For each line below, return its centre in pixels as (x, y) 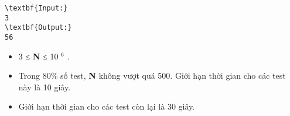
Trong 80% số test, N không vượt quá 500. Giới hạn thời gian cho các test (152, 75)
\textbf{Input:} (36, 8)
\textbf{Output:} (38, 28)
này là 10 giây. (45, 87)
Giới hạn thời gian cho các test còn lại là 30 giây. (107, 106)
